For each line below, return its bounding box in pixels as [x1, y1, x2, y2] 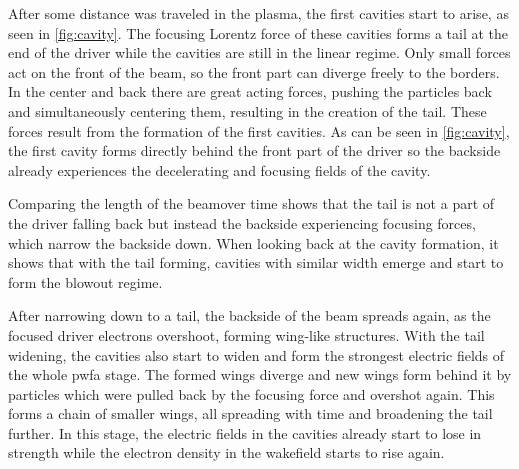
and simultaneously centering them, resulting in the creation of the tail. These [8, 100, 487, 121]
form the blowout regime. [8, 271, 163, 292]
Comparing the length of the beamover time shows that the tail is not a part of [8, 193, 495, 214]
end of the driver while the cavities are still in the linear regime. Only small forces [8, 42, 511, 63]
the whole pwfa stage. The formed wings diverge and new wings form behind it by [8, 364, 512, 385]
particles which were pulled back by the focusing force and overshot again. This [8, 383, 495, 404]
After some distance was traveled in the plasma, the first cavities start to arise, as [8, 3, 509, 23]
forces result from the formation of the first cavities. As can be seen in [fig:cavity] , [8, 120, 510, 141]
